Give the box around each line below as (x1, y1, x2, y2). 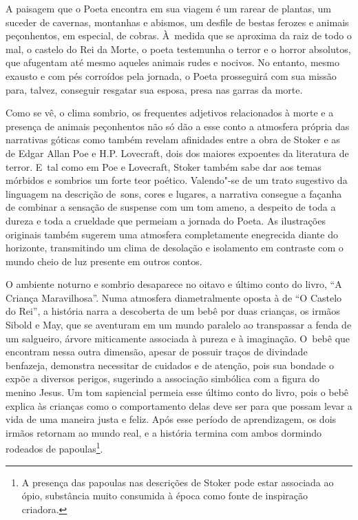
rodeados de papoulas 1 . (6, 439, 103, 456)
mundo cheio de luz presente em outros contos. (6, 253, 202, 268)
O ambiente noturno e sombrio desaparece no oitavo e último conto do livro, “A (6, 277, 342, 291)
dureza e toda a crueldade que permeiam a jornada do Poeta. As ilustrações (6, 213, 326, 227)
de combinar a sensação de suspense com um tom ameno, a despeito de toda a (6, 200, 336, 214)
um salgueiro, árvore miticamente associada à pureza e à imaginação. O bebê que (6, 331, 350, 345)
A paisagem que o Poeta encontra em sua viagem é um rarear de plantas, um (6, 1, 332, 15)
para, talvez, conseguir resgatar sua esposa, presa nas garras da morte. (6, 82, 303, 96)
